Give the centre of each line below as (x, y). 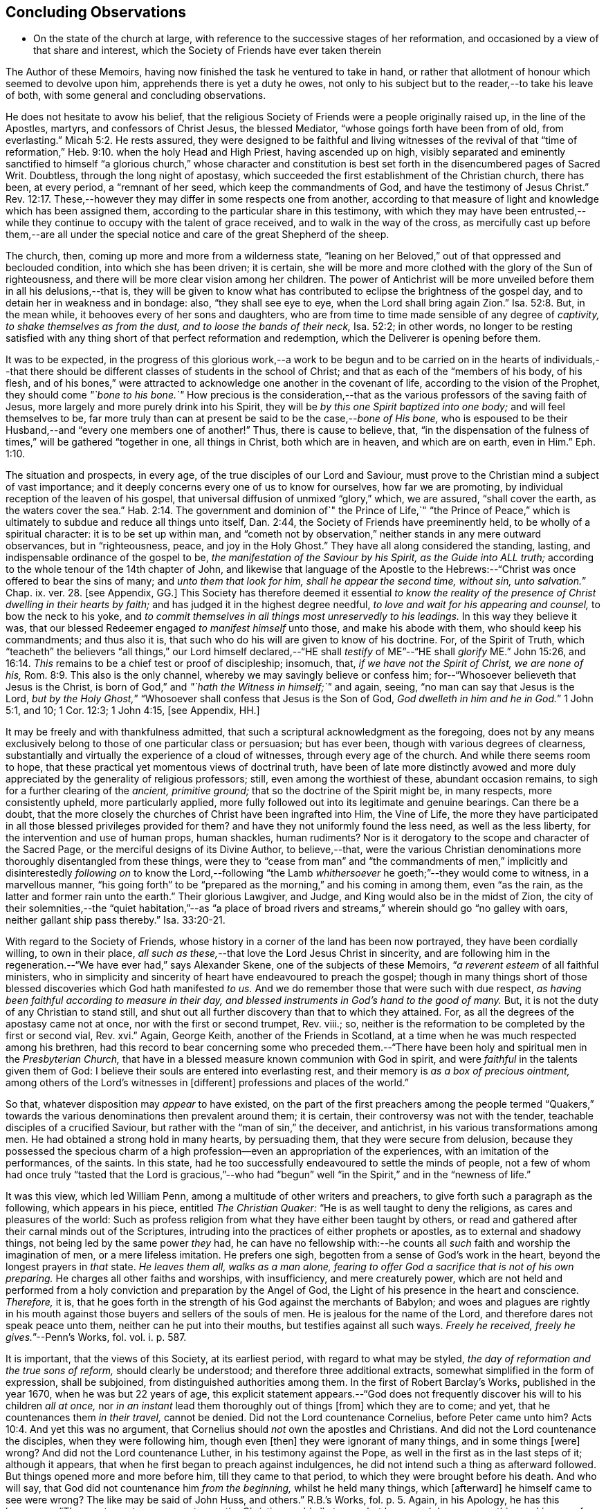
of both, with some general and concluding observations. (136, 95)
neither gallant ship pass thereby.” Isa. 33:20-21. (116, 920)
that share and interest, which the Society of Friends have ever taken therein (207, 51)
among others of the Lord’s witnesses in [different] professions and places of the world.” (207, 1083)
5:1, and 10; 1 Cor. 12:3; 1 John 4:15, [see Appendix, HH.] (133, 711)
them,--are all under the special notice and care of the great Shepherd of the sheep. (198, 235)
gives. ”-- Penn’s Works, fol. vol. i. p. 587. (96, 1337)
